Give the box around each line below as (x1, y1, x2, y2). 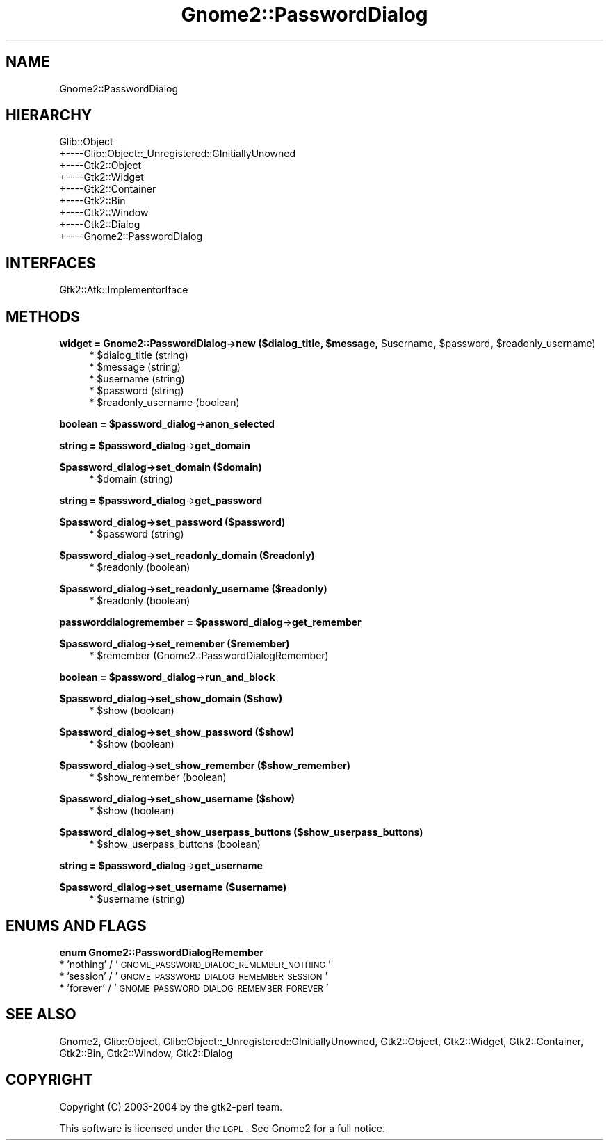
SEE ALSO (6, 1006, 76, 1024)
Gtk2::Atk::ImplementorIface (59, 284, 188, 296)
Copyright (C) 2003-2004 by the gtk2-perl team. (59, 1100, 283, 1113)
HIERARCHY (6, 106, 92, 124)
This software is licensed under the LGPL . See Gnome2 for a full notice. (59, 1122, 385, 1134)
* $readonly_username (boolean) (89, 396, 240, 409)
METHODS (6, 307, 81, 325)
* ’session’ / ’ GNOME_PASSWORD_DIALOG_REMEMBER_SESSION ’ (59, 969, 328, 982)
